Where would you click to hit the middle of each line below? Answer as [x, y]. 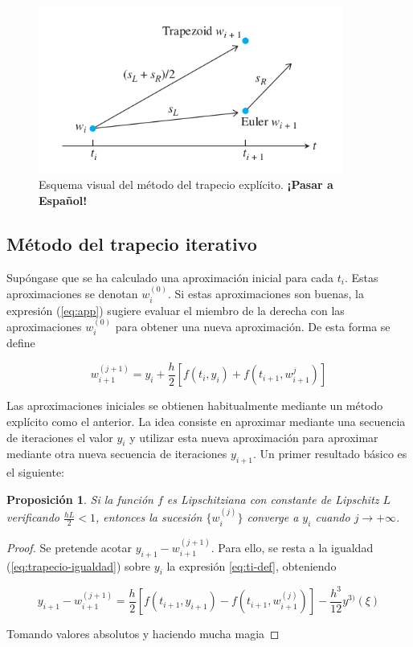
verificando [33, 517]
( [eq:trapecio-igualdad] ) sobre [79, 565]
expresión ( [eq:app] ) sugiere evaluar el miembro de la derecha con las [176, 310]
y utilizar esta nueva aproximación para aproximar [254, 437]
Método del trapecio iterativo [132, 243]
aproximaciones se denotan [72, 294]
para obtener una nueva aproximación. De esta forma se [253, 326]
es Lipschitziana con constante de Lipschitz [273, 499]
